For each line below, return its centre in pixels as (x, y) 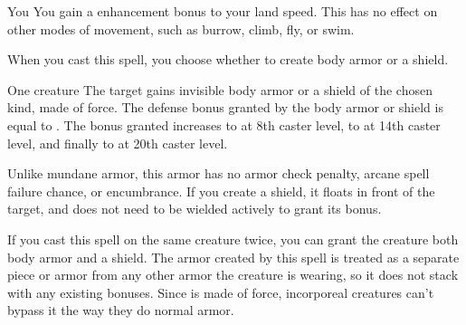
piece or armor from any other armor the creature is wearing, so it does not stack (233, 275)
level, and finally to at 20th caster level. (118, 143)
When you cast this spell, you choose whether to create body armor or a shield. (228, 59)
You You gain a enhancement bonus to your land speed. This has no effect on (223, 11)
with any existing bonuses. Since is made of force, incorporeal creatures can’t (221, 292)
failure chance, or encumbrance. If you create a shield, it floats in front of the (221, 191)
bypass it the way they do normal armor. (121, 310)
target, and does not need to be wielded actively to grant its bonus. (195, 209)
